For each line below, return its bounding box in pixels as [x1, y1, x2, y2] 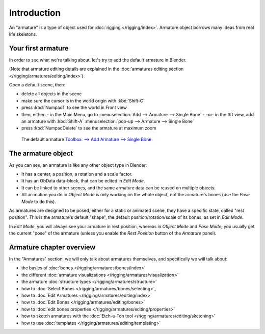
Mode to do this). [21, 199, 56, 205]
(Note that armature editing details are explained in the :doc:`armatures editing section [9, 66, 184, 72]
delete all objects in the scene [21, 91, 82, 97]
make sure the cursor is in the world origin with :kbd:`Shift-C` [21, 98, 145, 103]
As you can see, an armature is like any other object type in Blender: [9, 162, 147, 168]
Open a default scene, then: [9, 82, 66, 88]
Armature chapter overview [9, 243, 96, 251]
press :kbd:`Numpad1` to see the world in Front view [21, 104, 127, 110]
